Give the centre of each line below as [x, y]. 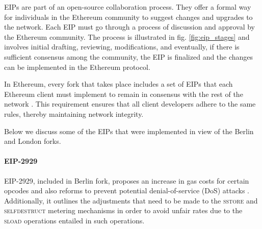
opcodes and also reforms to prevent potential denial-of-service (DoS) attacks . [127, 190]
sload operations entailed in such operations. [74, 220]
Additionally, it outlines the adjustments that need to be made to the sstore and [131, 200]
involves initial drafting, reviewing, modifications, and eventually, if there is [122, 47]
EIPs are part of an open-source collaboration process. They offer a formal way [128, 7]
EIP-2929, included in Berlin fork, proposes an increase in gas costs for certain [127, 180]
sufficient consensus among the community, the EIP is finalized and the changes [129, 56]
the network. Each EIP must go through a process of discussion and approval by [129, 27]
